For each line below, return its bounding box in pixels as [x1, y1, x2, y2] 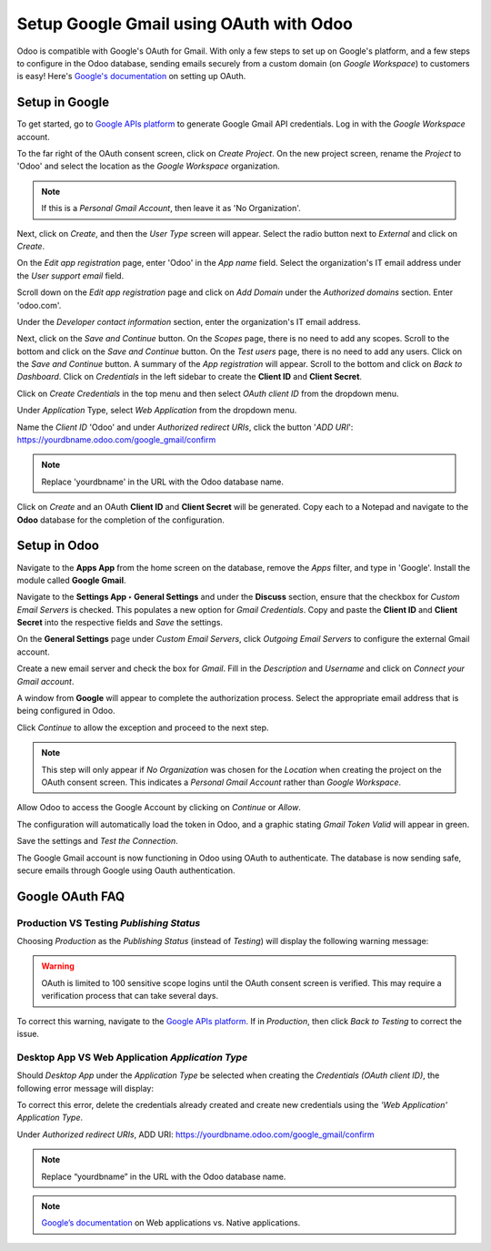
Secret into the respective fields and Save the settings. [16, 617, 223, 628]
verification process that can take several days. [41, 991, 219, 1002]
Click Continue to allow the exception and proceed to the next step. [16, 722, 269, 733]
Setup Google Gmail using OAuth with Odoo [16, 14, 354, 34]
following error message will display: [16, 1083, 155, 1093]
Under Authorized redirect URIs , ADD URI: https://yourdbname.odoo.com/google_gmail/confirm [16, 1129, 375, 1140]
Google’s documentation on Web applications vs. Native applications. [41, 1217, 301, 1228]
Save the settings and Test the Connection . [16, 836, 178, 847]
